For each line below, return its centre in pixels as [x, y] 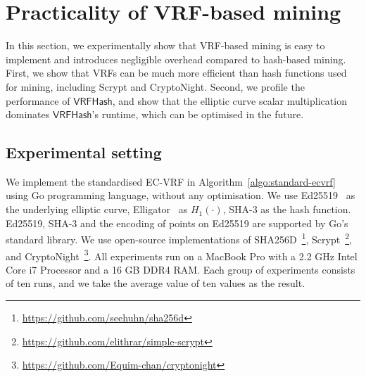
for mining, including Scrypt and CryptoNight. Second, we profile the [155, 86]
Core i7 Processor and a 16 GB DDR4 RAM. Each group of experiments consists [181, 269]
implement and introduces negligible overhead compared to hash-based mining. [176, 59]
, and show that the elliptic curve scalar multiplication [229, 100]
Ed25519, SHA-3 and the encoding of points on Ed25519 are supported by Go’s [177, 223]
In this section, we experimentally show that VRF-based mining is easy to [165, 45]
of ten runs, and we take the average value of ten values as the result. [156, 283]
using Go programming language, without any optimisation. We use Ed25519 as [181, 195]
